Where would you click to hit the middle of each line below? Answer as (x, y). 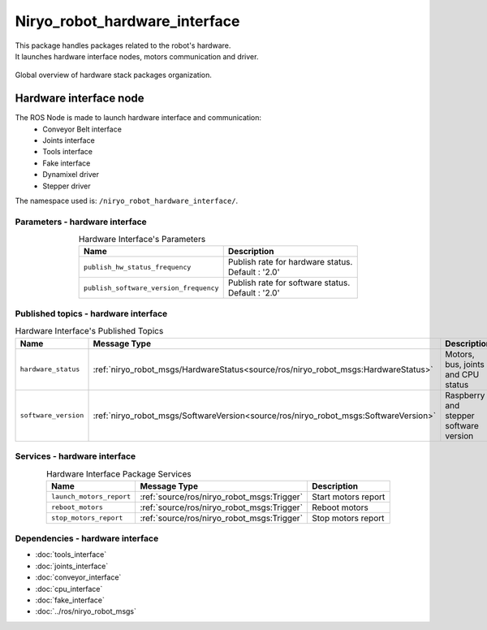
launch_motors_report (91, 496)
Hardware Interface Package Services (119, 473)
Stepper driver (67, 186)
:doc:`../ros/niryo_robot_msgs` (86, 611)
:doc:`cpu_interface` (69, 589)
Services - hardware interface (75, 456)
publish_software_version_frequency (151, 288)
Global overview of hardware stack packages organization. (114, 75)
